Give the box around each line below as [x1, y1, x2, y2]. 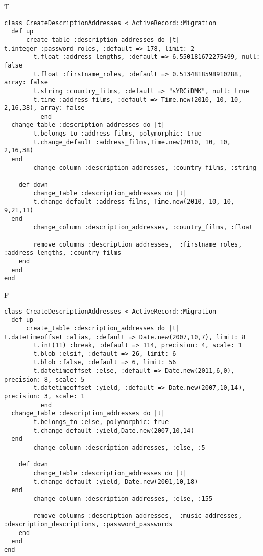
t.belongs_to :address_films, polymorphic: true [33, 130, 202, 138]
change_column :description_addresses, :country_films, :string [33, 164, 256, 171]
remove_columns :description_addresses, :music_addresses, [33, 512, 242, 520]
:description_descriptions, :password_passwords [4, 520, 173, 528]
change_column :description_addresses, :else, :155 [33, 495, 213, 502]
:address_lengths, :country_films [4, 249, 122, 257]
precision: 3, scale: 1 [4, 393, 85, 401]
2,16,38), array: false [4, 104, 85, 112]
